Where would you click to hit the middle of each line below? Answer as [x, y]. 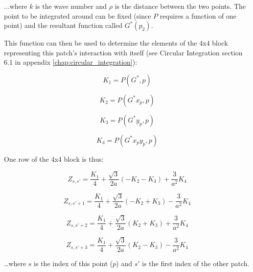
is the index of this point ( [73, 263]
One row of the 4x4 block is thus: [54, 159]
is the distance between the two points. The [180, 6]
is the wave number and [71, 6]
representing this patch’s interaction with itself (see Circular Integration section [123, 52]
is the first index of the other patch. [196, 263]
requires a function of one [198, 15]
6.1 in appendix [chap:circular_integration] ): [71, 62]
